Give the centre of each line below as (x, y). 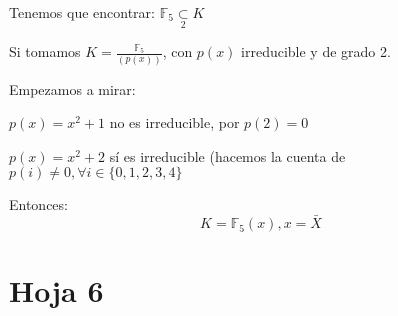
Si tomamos (45, 51)
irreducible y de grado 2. (316, 51)
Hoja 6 (56, 290)
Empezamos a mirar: (72, 88)
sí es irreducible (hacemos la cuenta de (227, 155)
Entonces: (38, 204)
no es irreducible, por (174, 122)
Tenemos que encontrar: (82, 12)
